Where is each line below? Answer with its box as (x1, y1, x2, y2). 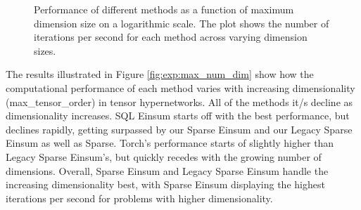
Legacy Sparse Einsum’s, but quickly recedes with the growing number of (6, 149, 322, 164)
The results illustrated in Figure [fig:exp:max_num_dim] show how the (6, 67, 314, 81)
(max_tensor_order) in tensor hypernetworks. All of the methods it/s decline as (6, 94, 353, 109)
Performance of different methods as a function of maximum (34, 2, 294, 16)
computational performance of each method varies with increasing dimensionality (6, 80, 355, 95)
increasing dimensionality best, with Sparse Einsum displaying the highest (6, 177, 325, 192)
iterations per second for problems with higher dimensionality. (6, 190, 273, 205)
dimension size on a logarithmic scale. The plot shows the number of (34, 15, 329, 30)
